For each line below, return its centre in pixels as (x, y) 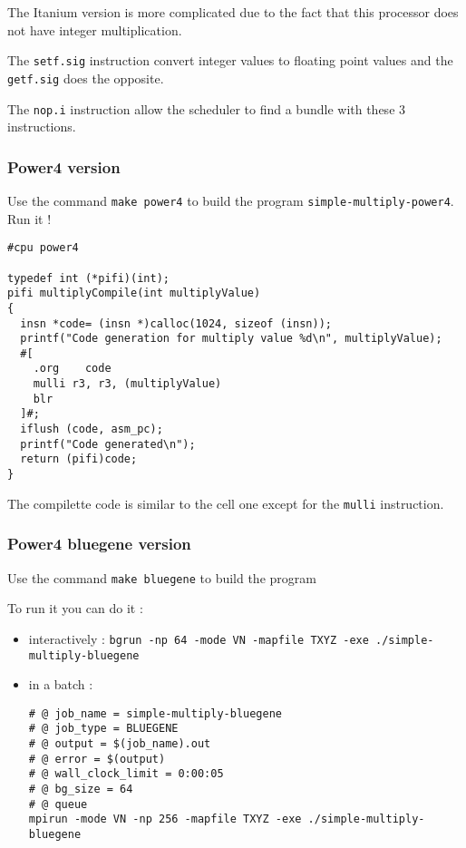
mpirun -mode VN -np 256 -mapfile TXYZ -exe (165, 819)
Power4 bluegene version (99, 544)
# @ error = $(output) (97, 759)
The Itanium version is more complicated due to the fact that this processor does (233, 12)
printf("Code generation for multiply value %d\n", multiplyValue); (231, 339)
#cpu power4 (43, 248)
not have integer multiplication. (95, 29)
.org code (72, 369)
